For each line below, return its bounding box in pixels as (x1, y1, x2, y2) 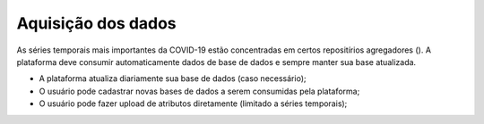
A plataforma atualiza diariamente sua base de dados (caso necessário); (39, 73, 307, 84)
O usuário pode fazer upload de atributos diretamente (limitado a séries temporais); (39, 98, 348, 109)
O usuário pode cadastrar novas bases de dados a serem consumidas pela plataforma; (39, 86, 360, 96)
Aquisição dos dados (16, 13, 177, 33)
